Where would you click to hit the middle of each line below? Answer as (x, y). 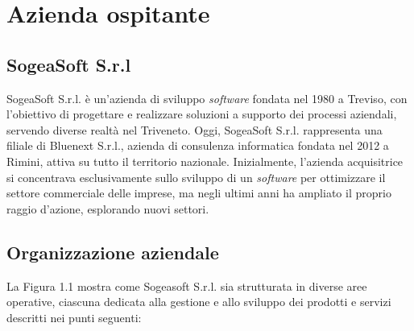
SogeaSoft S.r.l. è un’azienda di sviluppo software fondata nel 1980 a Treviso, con (207, 98)
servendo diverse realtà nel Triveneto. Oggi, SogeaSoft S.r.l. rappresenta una (195, 129)
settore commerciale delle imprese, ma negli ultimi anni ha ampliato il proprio (199, 193)
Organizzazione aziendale (113, 252)
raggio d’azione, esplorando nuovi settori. (108, 208)
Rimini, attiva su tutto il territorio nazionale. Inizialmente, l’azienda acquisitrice (205, 161)
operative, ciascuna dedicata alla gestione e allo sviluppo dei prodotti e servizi (199, 302)
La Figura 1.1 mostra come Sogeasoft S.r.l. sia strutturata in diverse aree (187, 285)
